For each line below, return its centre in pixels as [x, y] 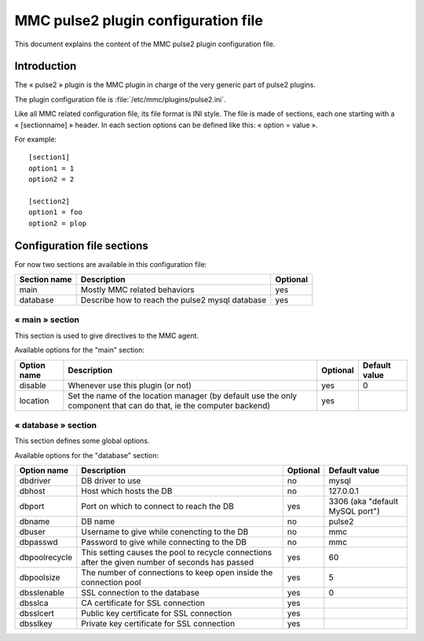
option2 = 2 [51, 179]
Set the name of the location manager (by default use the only [183, 395]
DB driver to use [111, 481]
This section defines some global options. [82, 441]
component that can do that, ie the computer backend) [169, 405]
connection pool [111, 583]
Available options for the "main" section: [80, 350]
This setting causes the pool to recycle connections [177, 552]
